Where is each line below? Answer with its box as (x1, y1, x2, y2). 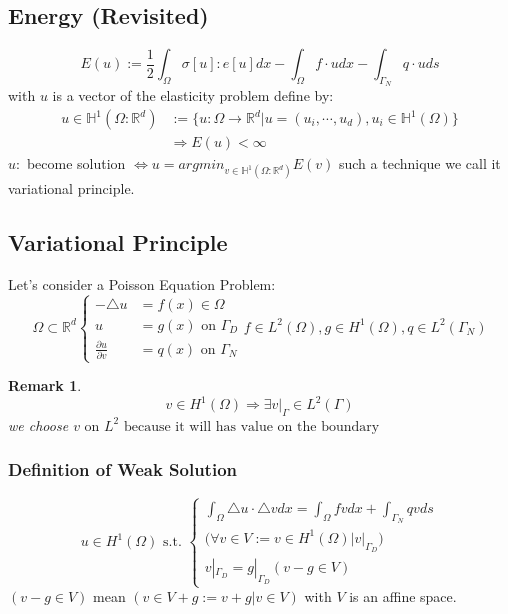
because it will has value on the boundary (123, 419, 380, 434)
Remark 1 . (8, 375, 82, 396)
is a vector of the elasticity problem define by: (52, 85, 334, 106)
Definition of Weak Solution (8, 457, 238, 482)
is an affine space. (349, 586, 457, 607)
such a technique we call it (338, 153, 501, 174)
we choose (8, 414, 69, 435)
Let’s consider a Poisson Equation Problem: (8, 274, 276, 295)
